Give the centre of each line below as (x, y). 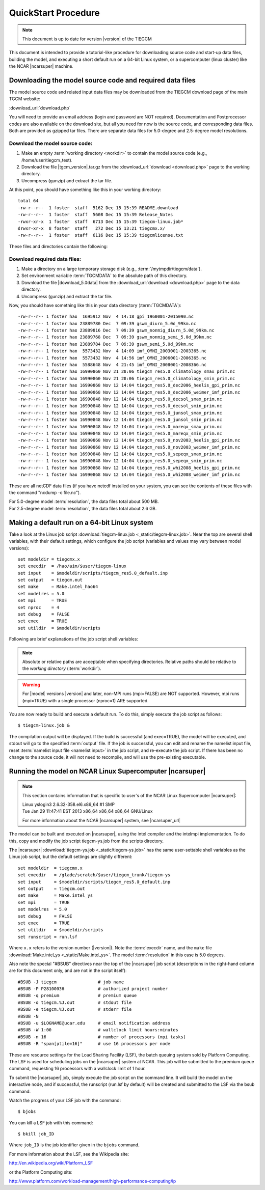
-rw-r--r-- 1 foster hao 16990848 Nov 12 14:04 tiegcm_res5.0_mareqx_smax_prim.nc (120, 427)
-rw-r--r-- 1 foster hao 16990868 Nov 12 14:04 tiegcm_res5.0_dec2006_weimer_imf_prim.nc (129, 392)
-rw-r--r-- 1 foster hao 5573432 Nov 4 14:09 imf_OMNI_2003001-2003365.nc (112, 351)
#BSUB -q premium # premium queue (77, 996)
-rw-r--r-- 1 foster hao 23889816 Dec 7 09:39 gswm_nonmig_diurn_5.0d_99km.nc (116, 331)
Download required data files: (45, 259)
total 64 (28, 201)
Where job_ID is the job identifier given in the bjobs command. (74, 1145)
